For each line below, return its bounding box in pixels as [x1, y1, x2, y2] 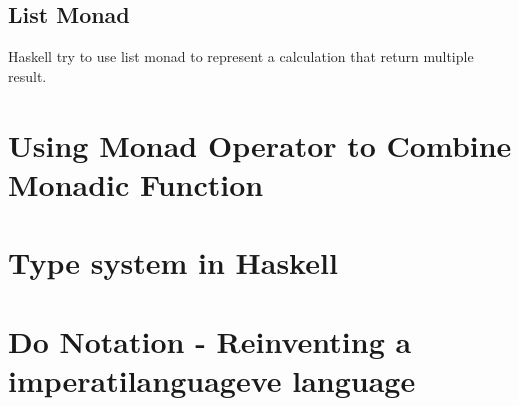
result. [8, 65, 47, 86]
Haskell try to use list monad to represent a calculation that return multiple [8, 46, 474, 67]
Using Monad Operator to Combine [8, 124, 512, 165]
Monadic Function [8, 163, 264, 204]
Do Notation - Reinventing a [8, 320, 412, 361]
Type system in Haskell [8, 242, 338, 283]
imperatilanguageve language [8, 359, 416, 400]
